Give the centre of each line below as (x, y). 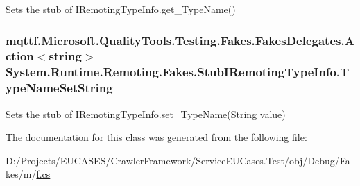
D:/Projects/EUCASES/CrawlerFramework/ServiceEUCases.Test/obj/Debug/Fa (178, 160)
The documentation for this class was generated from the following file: (156, 137)
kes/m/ (21, 174)
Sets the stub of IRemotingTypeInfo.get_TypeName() (121, 9)
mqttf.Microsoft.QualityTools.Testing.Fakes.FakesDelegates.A (180, 40)
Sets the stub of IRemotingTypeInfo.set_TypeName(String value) (146, 113)
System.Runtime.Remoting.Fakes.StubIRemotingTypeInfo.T (178, 72)
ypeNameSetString (59, 88)
